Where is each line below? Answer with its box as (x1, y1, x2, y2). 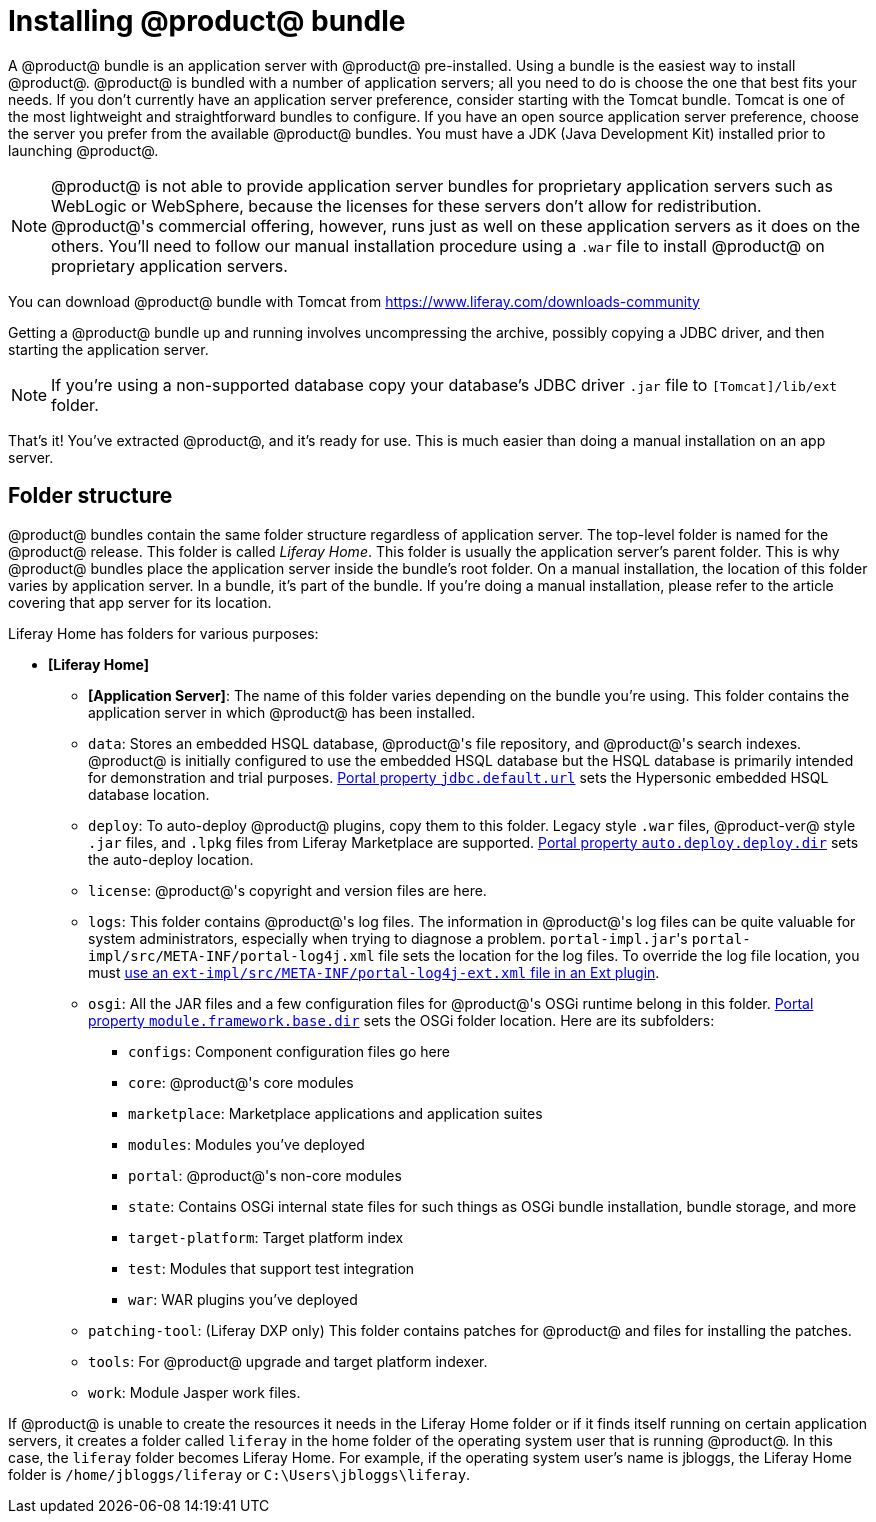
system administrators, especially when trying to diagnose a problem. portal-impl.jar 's (88, 929, 688, 947)
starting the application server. (8, 340, 209, 358)
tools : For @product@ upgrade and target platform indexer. (88, 1352, 488, 1370)
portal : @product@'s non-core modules (128, 1166, 402, 1184)
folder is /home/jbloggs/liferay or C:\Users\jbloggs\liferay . (8, 1465, 471, 1483)
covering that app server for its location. (8, 593, 272, 611)
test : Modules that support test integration (128, 1259, 415, 1277)
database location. (88, 785, 210, 803)
